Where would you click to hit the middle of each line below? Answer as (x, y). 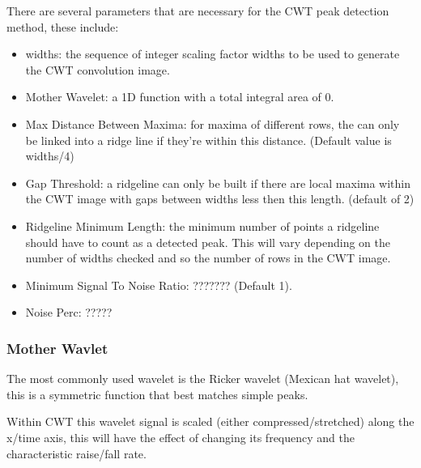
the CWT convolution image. (98, 69)
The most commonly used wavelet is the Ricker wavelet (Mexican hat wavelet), (203, 379)
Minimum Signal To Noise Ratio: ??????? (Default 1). (159, 285)
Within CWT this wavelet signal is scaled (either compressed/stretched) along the (210, 421)
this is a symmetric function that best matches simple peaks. (157, 394)
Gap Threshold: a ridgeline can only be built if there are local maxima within (218, 183)
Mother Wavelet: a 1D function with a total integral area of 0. (180, 97)
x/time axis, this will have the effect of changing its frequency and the (181, 437)
